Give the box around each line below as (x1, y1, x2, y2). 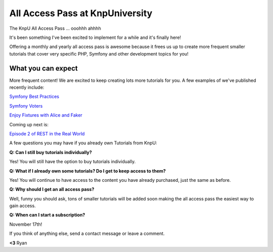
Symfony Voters (9, 103, 43, 109)
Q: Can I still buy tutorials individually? (9, 149, 92, 155)
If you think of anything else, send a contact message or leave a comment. (9, 230, 165, 237)
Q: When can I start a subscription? (9, 212, 85, 218)
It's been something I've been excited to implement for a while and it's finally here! (9, 34, 181, 40)
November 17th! (9, 221, 42, 227)
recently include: (9, 84, 44, 90)
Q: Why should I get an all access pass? (9, 186, 95, 192)
